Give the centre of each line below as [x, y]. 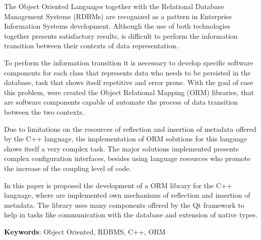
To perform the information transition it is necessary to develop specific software [129, 62]
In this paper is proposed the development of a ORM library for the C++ [118, 185]
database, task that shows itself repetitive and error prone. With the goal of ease [129, 82]
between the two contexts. [44, 111]
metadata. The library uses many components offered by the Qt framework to [124, 205]
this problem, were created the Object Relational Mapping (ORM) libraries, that [129, 92]
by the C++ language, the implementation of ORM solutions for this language [125, 139]
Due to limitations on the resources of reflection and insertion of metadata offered [130, 129]
